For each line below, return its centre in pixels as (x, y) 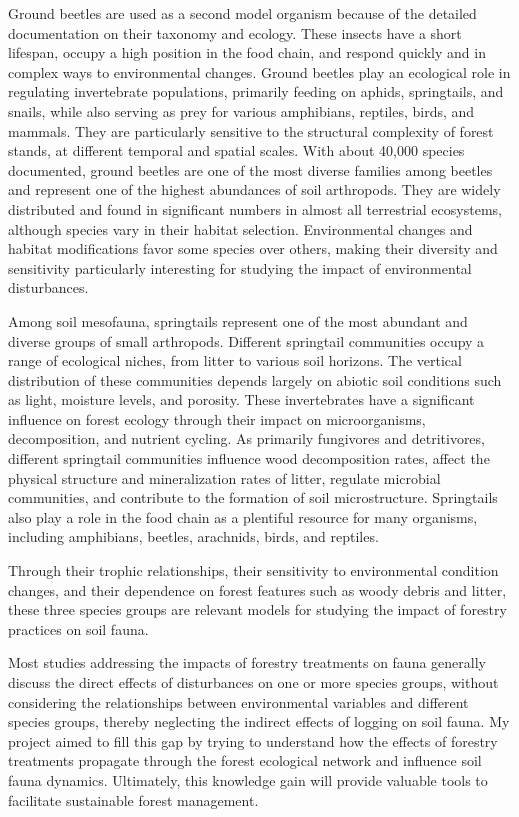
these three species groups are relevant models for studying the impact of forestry (257, 609)
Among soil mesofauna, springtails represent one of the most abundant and (238, 320)
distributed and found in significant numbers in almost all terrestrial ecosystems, (255, 208)
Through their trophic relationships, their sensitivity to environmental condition (253, 570)
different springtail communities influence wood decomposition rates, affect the (249, 458)
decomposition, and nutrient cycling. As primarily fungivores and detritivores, (246, 438)
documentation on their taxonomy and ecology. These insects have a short (235, 32)
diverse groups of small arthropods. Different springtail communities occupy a (246, 340)
